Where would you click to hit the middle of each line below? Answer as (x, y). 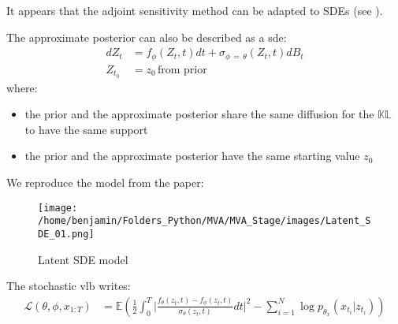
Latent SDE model (83, 259)
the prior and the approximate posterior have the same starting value (192, 156)
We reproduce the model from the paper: (105, 182)
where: (22, 87)
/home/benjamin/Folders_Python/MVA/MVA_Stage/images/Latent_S (205, 221)
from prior (182, 70)
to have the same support (86, 129)
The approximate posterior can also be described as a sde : (147, 37)
